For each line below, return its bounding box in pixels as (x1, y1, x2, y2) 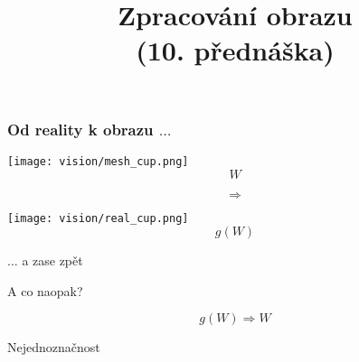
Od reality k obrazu (7, 117, 154, 140)
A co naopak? (7, 281, 83, 300)
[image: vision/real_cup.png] (7, 211, 189, 225)
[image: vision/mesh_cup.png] (7, 154, 189, 168)
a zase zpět (22, 251, 83, 270)
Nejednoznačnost (7, 338, 100, 357)
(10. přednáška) (136, 32, 335, 69)
